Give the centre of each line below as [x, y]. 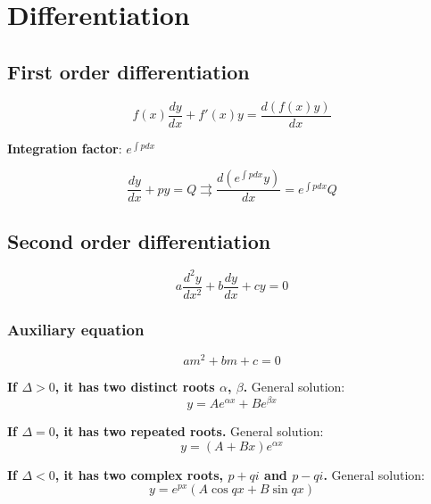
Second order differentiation [139, 240]
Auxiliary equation [76, 329]
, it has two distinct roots [135, 387]
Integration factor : [65, 148]
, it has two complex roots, [139, 474]
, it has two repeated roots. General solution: [189, 431]
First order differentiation [128, 71]
